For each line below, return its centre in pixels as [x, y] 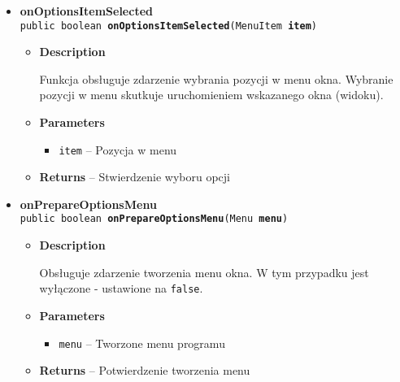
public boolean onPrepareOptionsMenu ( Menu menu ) [154, 219]
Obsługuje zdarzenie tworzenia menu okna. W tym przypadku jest [204, 272]
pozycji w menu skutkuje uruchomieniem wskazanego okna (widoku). [211, 95]
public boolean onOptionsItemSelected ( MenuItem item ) [168, 26]
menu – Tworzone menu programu [142, 343]
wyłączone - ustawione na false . [121, 288]
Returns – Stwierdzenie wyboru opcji [135, 177]
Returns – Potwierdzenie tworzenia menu [145, 370]
